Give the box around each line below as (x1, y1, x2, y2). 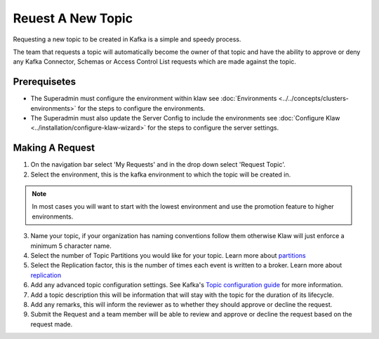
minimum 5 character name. (30, 242, 112, 250)
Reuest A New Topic (13, 11, 133, 26)
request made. (30, 319, 73, 328)
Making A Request (13, 142, 95, 154)
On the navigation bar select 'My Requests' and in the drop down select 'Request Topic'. (30, 160, 286, 169)
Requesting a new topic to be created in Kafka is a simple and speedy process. (13, 35, 241, 43)
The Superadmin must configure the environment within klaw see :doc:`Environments (30, 95, 277, 103)
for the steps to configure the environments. (77, 104, 206, 112)
